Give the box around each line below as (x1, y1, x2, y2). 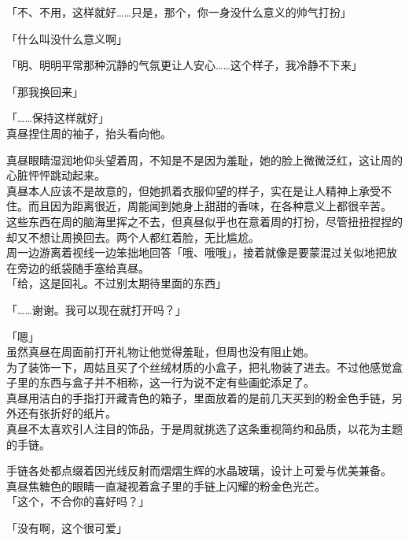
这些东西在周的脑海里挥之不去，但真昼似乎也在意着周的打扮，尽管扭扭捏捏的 (6, 213, 403, 229)
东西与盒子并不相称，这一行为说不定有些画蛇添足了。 (39, 374, 315, 391)
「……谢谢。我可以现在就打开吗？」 (6, 301, 186, 317)
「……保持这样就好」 (6, 109, 109, 126)
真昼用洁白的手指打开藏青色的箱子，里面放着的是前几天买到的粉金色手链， (6, 389, 392, 406)
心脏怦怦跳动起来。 (6, 167, 105, 183)
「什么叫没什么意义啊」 (6, 30, 127, 46)
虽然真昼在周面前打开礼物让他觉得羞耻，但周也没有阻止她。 (6, 343, 315, 360)
